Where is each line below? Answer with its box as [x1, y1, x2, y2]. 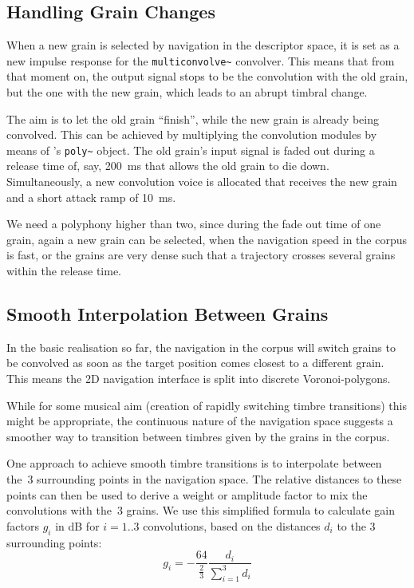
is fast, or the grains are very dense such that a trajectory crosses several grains [6, 247, 396, 263]
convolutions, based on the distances [143, 517, 321, 534]
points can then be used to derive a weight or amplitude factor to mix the [6, 486, 368, 503]
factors [6, 517, 39, 534]
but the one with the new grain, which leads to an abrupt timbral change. [6, 84, 368, 101]
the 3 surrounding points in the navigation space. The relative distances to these [6, 471, 402, 487]
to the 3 [337, 517, 376, 534]
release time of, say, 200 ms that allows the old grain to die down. [6, 157, 329, 174]
